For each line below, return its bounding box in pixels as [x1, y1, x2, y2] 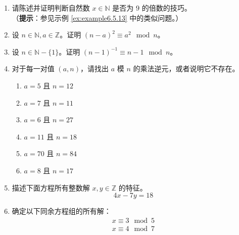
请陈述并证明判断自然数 [12, 3, 90, 13]
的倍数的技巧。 [141, 3, 192, 13]
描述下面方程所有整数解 [12, 182, 90, 193]
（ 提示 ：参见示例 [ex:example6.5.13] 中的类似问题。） [12, 12, 183, 23]
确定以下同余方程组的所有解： [12, 206, 111, 216]
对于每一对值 [12, 63, 55, 74]
